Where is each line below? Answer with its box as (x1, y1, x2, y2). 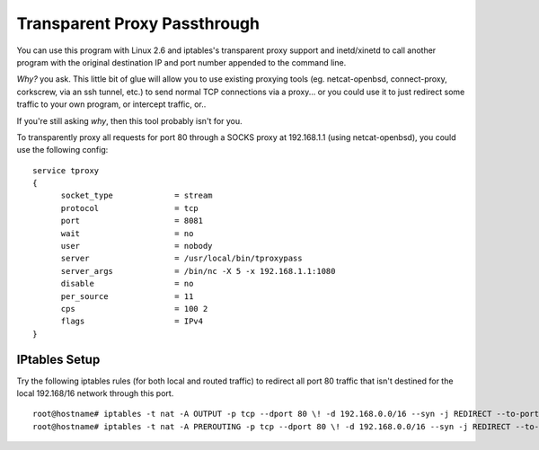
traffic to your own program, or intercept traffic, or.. (16, 99, 207, 110)
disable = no (60, 278, 194, 289)
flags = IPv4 (60, 316, 204, 327)
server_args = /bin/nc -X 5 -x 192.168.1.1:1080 (60, 266, 336, 276)
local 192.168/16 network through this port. (16, 388, 174, 399)
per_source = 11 (60, 291, 194, 301)
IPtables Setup (16, 351, 101, 367)
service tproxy (32, 165, 100, 175)
